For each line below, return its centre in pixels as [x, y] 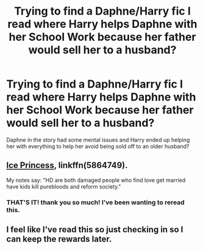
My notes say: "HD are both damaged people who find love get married [96, 180]
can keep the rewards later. [59, 239]
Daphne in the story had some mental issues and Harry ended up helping [98, 140]
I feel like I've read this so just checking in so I [95, 230]
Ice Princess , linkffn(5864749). [67, 165]
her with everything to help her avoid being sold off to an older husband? [98, 146]
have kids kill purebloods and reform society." [64, 186]
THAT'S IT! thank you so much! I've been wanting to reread [95, 202]
